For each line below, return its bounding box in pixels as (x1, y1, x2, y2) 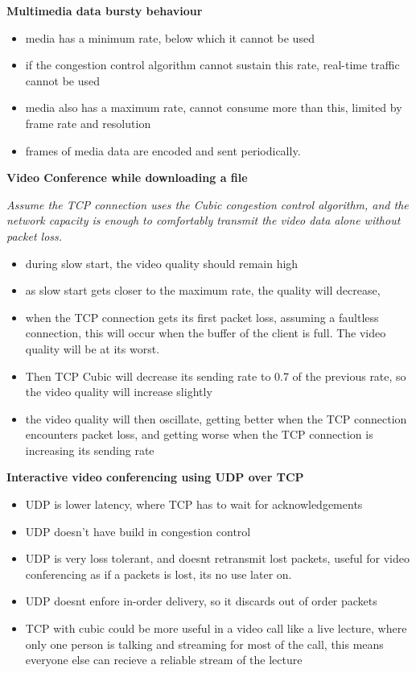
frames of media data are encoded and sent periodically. (25, 142, 301, 159)
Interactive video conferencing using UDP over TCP (6, 469, 304, 485)
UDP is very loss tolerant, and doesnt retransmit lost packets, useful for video (25, 550, 410, 567)
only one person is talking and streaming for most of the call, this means (25, 635, 384, 652)
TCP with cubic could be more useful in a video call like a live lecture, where (25, 620, 407, 637)
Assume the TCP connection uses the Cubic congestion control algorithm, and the (6, 196, 409, 213)
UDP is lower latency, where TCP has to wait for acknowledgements (25, 496, 363, 513)
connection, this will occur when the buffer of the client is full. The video (25, 324, 386, 341)
